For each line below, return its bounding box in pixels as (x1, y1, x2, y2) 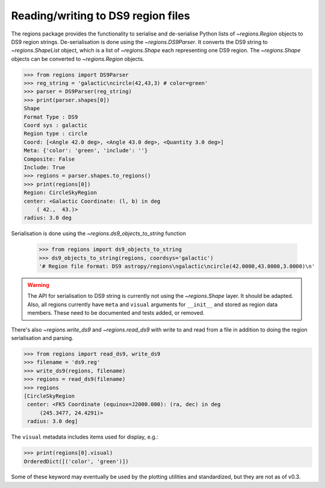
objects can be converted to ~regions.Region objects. (11, 55, 144, 63)
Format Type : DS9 (23, 113, 78, 120)
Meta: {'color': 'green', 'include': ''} (23, 147, 148, 154)
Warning (27, 282, 49, 289)
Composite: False (23, 155, 75, 162)
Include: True (23, 164, 66, 171)
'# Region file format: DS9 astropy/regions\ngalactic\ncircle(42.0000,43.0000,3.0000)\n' (39, 263, 315, 270)
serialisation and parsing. (11, 335, 73, 342)
